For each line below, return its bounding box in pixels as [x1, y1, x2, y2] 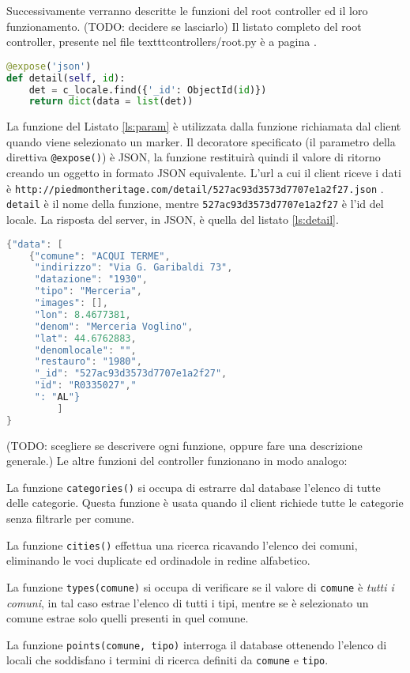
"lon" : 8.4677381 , [34, 308, 131, 320]
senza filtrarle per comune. [6, 510, 134, 527]
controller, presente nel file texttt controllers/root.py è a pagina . [6, 33, 317, 50]
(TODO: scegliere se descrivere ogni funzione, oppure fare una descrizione [6, 437, 363, 453]
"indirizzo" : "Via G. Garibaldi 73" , [34, 262, 233, 274]
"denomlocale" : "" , [34, 344, 137, 356]
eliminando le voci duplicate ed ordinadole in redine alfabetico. [6, 552, 310, 569]
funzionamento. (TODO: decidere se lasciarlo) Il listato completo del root [6, 17, 362, 34]
